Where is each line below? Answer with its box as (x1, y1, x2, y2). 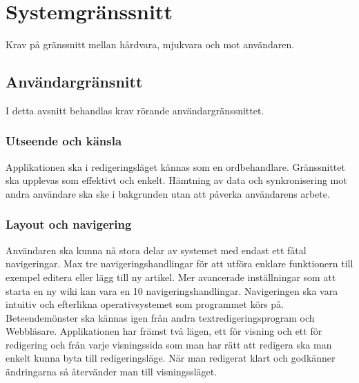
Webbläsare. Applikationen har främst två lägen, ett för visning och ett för (6, 324, 322, 338)
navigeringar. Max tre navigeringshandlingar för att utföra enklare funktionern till (6, 256, 353, 271)
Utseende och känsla (6, 132, 122, 149)
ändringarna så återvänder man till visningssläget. (6, 364, 217, 379)
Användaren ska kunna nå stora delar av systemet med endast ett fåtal (6, 242, 307, 257)
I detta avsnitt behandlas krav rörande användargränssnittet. (6, 103, 264, 117)
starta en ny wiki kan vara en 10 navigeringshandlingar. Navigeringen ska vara (6, 283, 338, 298)
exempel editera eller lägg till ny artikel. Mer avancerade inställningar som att (6, 269, 336, 284)
